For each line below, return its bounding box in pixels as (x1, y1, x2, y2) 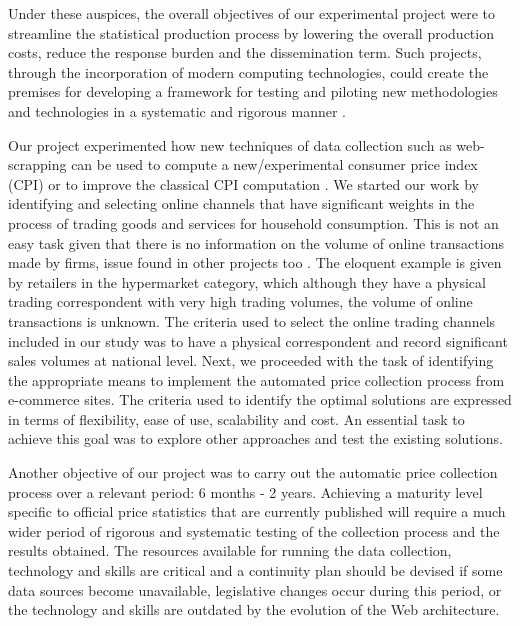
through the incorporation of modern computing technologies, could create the (8, 61, 489, 82)
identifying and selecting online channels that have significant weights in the (8, 193, 475, 214)
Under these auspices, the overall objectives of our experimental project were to (8, 3, 496, 23)
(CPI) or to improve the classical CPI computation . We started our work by (8, 173, 479, 194)
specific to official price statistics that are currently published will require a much (8, 501, 506, 522)
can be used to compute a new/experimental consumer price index (71, 154, 478, 175)
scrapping (8, 154, 67, 175)
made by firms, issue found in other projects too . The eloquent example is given (8, 252, 502, 273)
